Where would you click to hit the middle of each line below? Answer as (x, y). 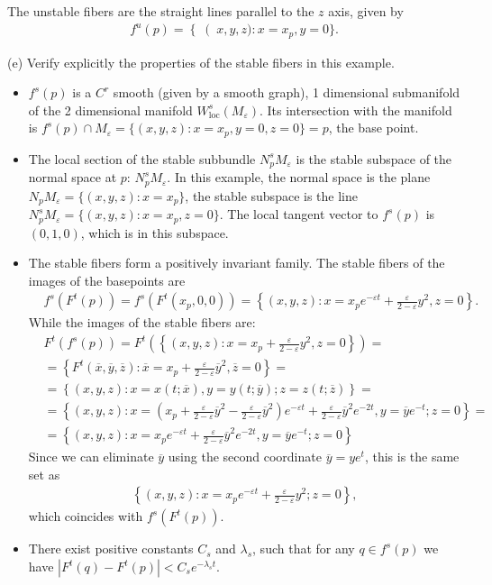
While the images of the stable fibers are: (142, 322)
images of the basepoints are (107, 280)
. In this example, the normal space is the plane (299, 177)
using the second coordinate (245, 457)
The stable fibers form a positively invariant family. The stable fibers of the (237, 263)
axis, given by (366, 11)
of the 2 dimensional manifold (110, 110)
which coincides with (86, 516)
